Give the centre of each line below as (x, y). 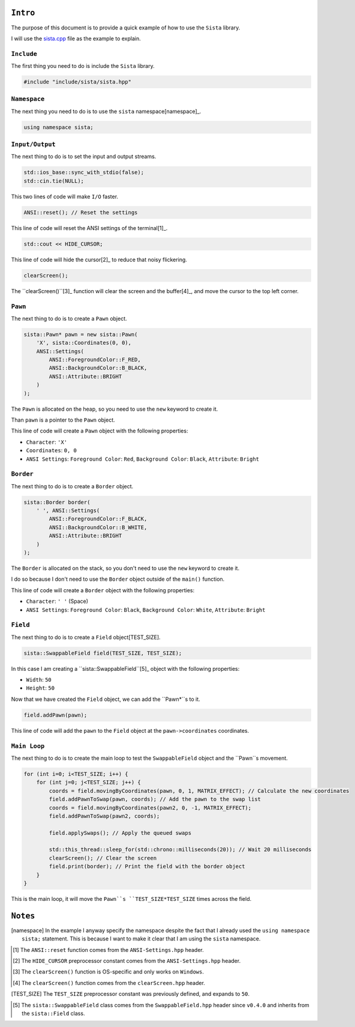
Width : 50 (39, 680)
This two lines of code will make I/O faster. (65, 196)
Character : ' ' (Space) (57, 601)
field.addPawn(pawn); (55, 715)
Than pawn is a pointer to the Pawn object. (63, 420)
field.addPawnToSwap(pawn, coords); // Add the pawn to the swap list (155, 799)
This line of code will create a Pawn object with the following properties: (100, 431)
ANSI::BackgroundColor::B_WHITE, (98, 527)
